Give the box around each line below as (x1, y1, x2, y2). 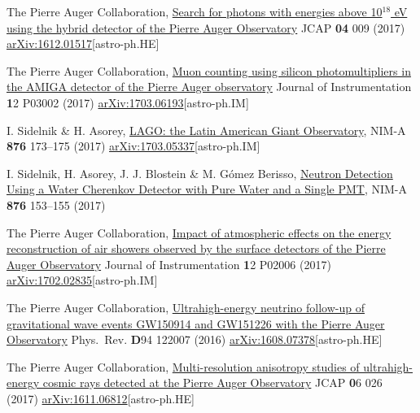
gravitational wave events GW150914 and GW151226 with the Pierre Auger (7, 315, 385, 332)
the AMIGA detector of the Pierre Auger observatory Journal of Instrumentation (7, 78, 412, 95)
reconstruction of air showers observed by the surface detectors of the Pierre (7, 240, 386, 257)
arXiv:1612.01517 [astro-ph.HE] (7, 35, 160, 52)
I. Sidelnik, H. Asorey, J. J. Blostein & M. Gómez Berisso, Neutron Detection (7, 164, 393, 181)
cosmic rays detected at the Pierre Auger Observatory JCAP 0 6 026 (42, 374, 383, 391)
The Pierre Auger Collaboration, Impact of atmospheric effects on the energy (7, 224, 392, 241)
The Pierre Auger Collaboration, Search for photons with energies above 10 (7, 3, 383, 20)
